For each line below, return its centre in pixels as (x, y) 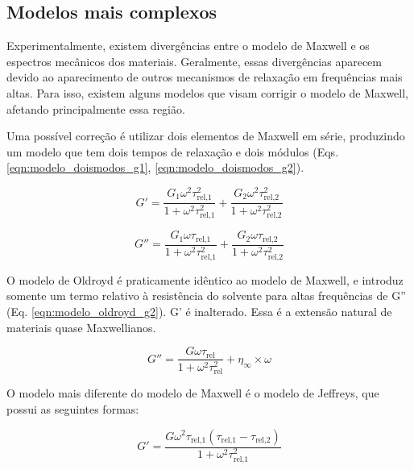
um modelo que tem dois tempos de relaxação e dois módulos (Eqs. (173, 151)
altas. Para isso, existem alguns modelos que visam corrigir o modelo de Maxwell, (208, 92)
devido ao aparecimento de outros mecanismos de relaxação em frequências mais (205, 77)
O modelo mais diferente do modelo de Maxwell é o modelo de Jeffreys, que (193, 393)
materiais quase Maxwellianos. (81, 327)
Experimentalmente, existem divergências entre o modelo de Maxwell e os (188, 46)
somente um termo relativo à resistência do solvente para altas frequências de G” (206, 295)
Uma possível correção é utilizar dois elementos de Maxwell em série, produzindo (206, 136)
